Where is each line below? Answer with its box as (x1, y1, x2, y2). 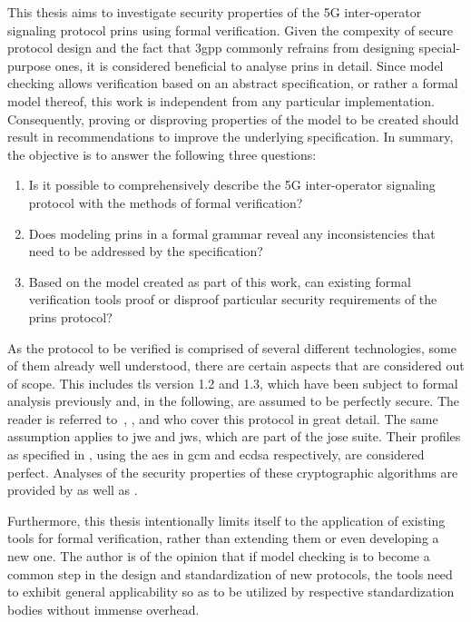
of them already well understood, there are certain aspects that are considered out (7, 356, 465, 375)
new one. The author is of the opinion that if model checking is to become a (7, 547, 430, 566)
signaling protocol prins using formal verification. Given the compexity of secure (7, 20, 454, 39)
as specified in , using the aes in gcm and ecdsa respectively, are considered (7, 445, 425, 464)
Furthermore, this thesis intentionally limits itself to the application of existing (7, 510, 446, 529)
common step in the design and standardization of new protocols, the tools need (7, 564, 453, 583)
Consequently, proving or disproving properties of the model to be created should (7, 109, 459, 128)
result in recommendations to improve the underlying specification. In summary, (7, 127, 454, 146)
